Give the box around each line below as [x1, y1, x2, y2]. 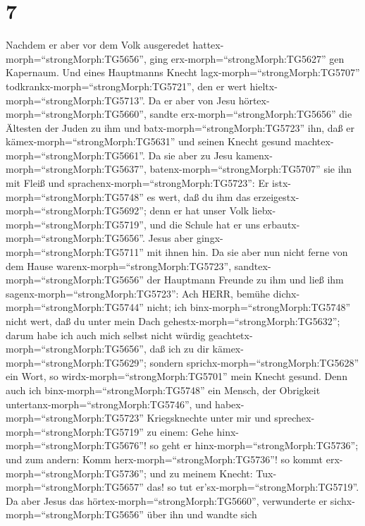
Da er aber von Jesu [148, 92, 235, 107]
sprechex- [274, 410, 315, 425]
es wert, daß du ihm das [147, 189, 251, 204]
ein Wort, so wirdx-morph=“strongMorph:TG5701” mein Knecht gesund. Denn [6, 369, 347, 384]
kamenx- [235, 147, 273, 162]
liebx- [252, 203, 276, 218]
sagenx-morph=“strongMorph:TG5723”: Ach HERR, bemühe [6, 286, 271, 300]
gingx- [196, 231, 223, 245]
